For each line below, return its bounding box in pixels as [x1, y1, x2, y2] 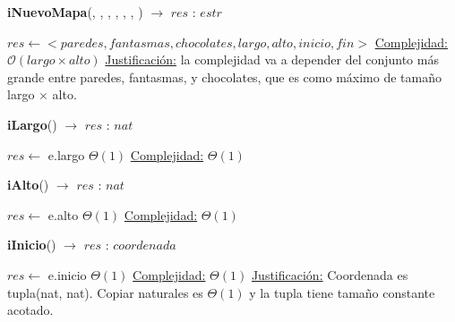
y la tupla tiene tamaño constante [249, 283, 435, 301]
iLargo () [7, 114, 57, 133]
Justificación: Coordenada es [251, 265, 408, 284]
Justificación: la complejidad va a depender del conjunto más [105, 50, 439, 69]
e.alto [47, 205, 79, 224]
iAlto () [7, 175, 49, 194]
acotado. [7, 301, 54, 319]
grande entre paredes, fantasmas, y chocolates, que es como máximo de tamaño [7, 67, 442, 86]
